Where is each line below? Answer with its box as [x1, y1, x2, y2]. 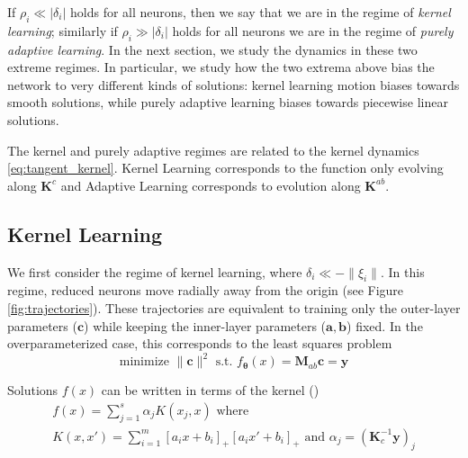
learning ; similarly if [7, 21, 118, 40]
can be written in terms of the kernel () [101, 381, 319, 400]
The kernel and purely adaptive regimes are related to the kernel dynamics [7, 140, 419, 159]
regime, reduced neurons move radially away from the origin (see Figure [7, 281, 404, 300]
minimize [119, 355, 169, 369]
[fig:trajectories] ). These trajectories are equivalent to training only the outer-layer [7, 298, 461, 317]
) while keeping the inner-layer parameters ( [84, 316, 327, 335]
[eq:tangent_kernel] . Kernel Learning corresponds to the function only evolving [7, 158, 444, 177]
